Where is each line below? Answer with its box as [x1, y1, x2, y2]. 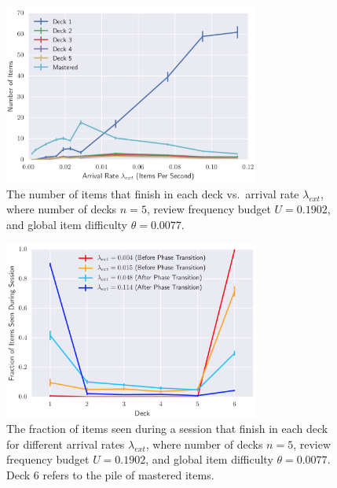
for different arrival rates [6, 435, 125, 452]
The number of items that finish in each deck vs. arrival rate [6, 185, 299, 201]
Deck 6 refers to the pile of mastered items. [6, 467, 214, 483]
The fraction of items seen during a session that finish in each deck [6, 420, 328, 437]
